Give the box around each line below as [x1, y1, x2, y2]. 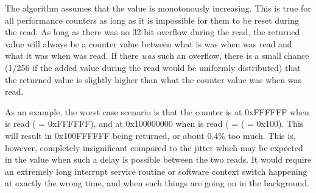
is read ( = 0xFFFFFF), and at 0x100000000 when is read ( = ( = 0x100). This [5, 117, 304, 130]
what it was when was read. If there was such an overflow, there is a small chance [5, 49, 309, 62]
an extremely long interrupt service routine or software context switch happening [5, 164, 307, 177]
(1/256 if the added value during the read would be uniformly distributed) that [5, 61, 301, 73]
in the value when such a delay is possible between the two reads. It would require [5, 153, 312, 166]
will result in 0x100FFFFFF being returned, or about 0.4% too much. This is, [5, 129, 296, 141]
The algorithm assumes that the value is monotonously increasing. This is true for [5, 2, 311, 14]
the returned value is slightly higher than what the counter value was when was [5, 73, 301, 86]
